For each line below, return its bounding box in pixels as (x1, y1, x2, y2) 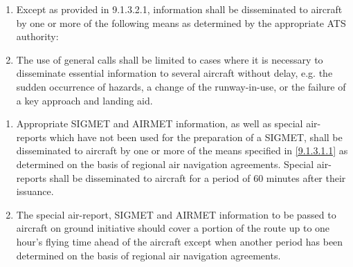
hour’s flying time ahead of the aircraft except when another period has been (16, 234, 343, 248)
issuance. (16, 184, 54, 199)
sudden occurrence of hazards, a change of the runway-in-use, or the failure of (16, 79, 346, 93)
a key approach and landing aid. (16, 93, 153, 107)
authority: (16, 29, 59, 44)
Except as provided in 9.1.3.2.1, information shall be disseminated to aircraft (16, 2, 343, 16)
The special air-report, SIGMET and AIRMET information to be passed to (16, 207, 336, 221)
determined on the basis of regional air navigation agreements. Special (16, 156, 314, 171)
